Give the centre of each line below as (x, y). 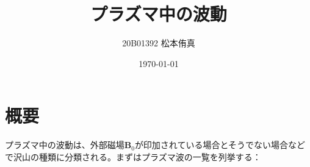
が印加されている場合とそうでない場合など (220, 145)
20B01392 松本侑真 (159, 43)
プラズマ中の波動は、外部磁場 (65, 145)
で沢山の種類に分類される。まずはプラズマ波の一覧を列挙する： (133, 156)
